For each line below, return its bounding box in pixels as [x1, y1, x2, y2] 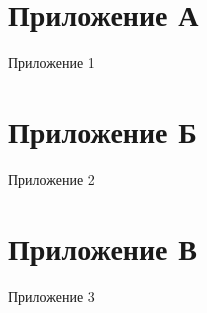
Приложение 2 [8, 168, 95, 189]
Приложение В [8, 227, 197, 268]
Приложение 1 [8, 52, 95, 73]
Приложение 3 [8, 285, 95, 306]
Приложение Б [8, 110, 197, 151]
